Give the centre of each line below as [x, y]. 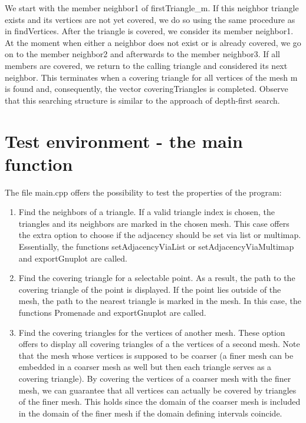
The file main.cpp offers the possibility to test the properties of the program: [143, 192]
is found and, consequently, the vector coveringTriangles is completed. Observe [147, 89]
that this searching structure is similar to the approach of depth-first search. [142, 100]
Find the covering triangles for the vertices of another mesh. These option [152, 332]
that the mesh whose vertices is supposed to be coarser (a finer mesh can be [156, 355]
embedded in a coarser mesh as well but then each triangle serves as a [145, 367]
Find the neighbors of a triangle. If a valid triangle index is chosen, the [147, 212]
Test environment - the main [124, 141]
